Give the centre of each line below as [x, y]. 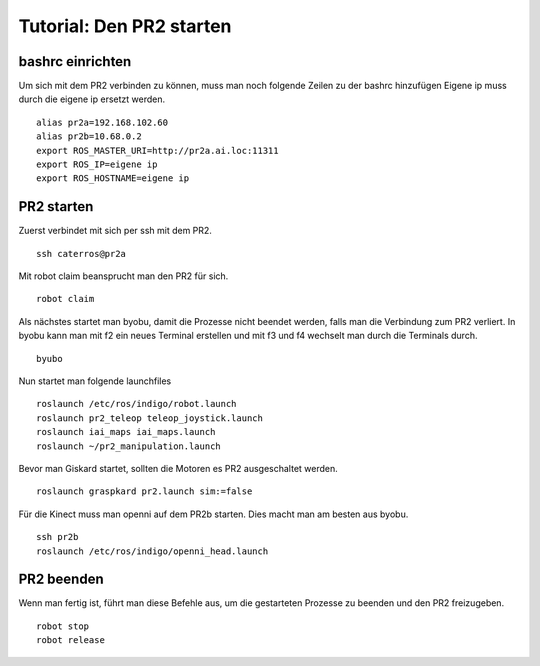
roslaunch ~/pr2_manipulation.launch [129, 446]
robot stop [63, 626]
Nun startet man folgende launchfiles [95, 381]
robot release [70, 640]
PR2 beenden [61, 579]
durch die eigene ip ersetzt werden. [91, 99]
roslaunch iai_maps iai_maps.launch [126, 432]
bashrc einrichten [75, 61]
